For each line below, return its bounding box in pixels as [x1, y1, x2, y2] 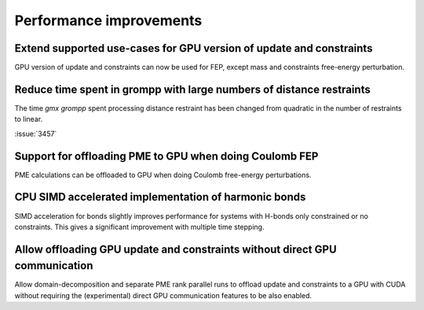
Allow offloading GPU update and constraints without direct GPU [14, 243, 337, 256]
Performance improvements [14, 12, 203, 29]
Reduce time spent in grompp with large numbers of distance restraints [14, 82, 371, 96]
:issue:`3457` [14, 129, 57, 138]
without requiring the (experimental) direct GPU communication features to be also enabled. [14, 290, 313, 300]
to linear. [14, 115, 43, 124]
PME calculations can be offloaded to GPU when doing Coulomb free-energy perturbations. [14, 170, 312, 180]
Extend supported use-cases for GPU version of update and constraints [14, 42, 373, 55]
